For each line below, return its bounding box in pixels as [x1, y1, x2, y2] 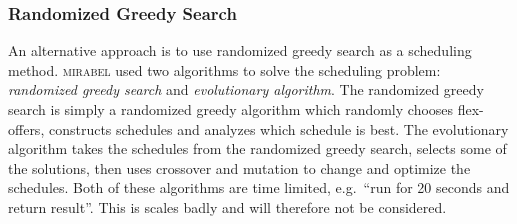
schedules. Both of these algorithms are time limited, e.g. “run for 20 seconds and [8, 177, 510, 198]
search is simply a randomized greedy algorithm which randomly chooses [8, 99, 454, 119]
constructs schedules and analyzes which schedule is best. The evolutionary [48, 118, 509, 139]
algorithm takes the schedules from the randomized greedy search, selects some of [8, 138, 507, 159]
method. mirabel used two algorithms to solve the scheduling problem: [8, 59, 441, 80]
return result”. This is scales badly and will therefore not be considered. [8, 196, 447, 217]
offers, [8, 118, 45, 139]
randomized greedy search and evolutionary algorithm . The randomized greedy [8, 79, 484, 100]
